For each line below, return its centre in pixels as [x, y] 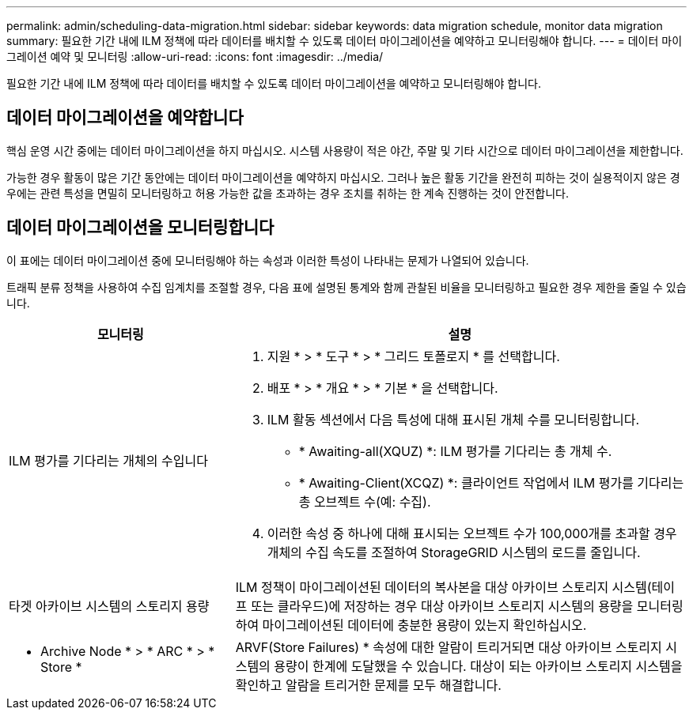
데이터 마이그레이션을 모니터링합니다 [140, 228]
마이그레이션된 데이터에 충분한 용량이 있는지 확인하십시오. [424, 625]
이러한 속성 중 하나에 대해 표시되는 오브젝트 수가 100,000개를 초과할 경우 [472, 533]
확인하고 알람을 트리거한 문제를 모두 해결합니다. [368, 685]
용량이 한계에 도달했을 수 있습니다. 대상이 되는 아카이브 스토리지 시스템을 [478, 666]
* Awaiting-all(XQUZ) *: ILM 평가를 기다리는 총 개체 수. [455, 451]
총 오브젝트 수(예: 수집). [365, 501]
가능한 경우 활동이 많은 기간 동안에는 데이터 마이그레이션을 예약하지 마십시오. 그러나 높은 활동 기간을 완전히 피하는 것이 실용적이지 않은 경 [343, 177]
